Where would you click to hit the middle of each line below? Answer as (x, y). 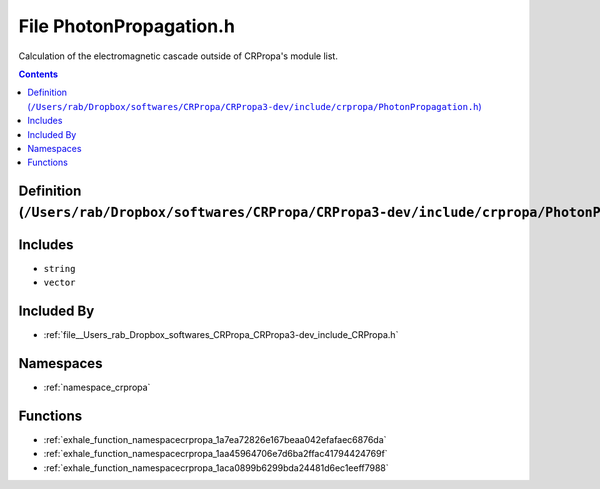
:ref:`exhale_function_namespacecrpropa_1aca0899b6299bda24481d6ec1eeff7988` (216, 467)
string (59, 268)
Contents (38, 74)
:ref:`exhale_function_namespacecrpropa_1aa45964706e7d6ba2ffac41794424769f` (216, 454)
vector (59, 283)
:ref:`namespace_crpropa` (97, 387)
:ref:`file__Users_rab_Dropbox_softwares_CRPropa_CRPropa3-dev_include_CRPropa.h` (221, 335)
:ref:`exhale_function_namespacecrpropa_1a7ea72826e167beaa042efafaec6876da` (215, 439)
